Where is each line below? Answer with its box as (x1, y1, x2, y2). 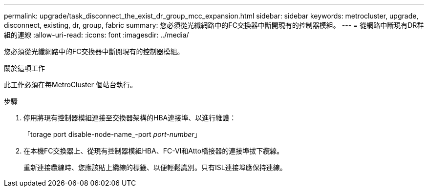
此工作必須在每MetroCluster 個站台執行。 (4, 80, 137, 89)
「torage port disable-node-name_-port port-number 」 (23, 130, 201, 138)
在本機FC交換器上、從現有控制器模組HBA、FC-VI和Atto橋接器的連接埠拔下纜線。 (23, 147, 284, 155)
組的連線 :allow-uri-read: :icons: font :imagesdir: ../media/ (4, 31, 189, 39)
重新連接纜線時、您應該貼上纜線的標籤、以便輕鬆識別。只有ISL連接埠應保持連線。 (23, 163, 287, 172)
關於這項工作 (4, 64, 45, 72)
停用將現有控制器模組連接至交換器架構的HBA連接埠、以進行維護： (23, 114, 236, 122)
